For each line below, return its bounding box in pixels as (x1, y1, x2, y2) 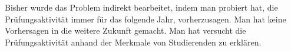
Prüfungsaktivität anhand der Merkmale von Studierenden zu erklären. (5, 35, 262, 48)
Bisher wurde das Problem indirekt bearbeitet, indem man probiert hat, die (5, 1, 278, 13)
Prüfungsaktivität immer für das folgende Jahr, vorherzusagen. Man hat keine (5, 12, 286, 25)
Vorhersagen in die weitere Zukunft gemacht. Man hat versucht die (5, 24, 246, 37)
